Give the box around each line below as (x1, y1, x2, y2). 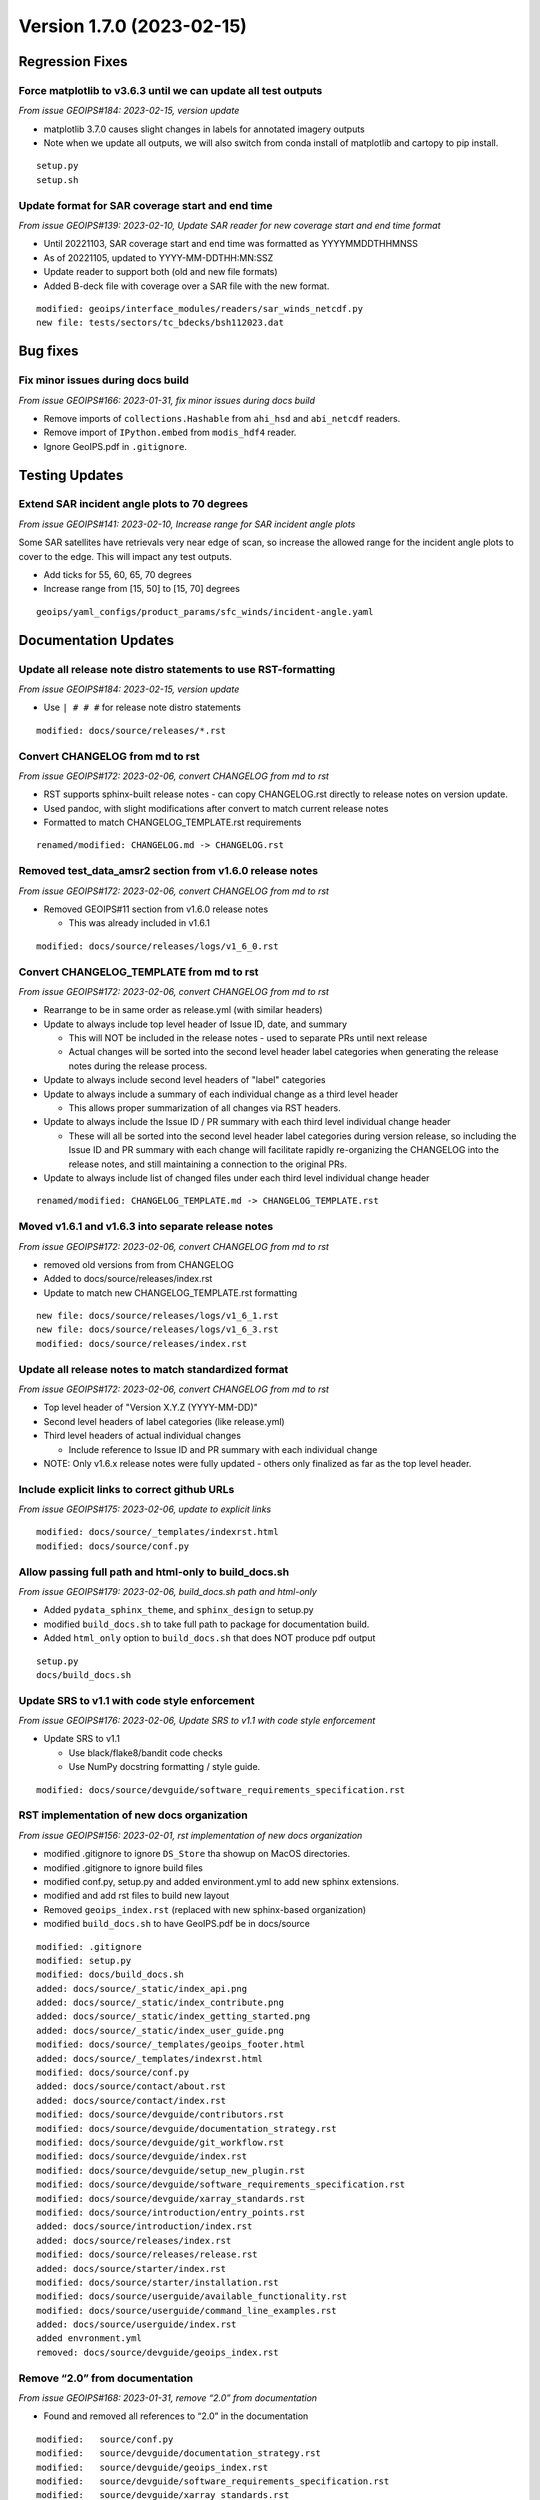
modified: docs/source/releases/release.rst (36, 2249, 259, 2260)
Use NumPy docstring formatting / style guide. (68, 1761, 261, 1773)
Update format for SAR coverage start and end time (18, 198, 274, 212)
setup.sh (36, 174, 79, 185)
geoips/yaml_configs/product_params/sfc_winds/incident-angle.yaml (36, 606, 374, 617)
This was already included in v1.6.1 (68, 917, 210, 929)
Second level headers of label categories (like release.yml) (43, 1415, 285, 1427)
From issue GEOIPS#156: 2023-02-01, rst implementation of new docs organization (18, 1829, 363, 1841)
